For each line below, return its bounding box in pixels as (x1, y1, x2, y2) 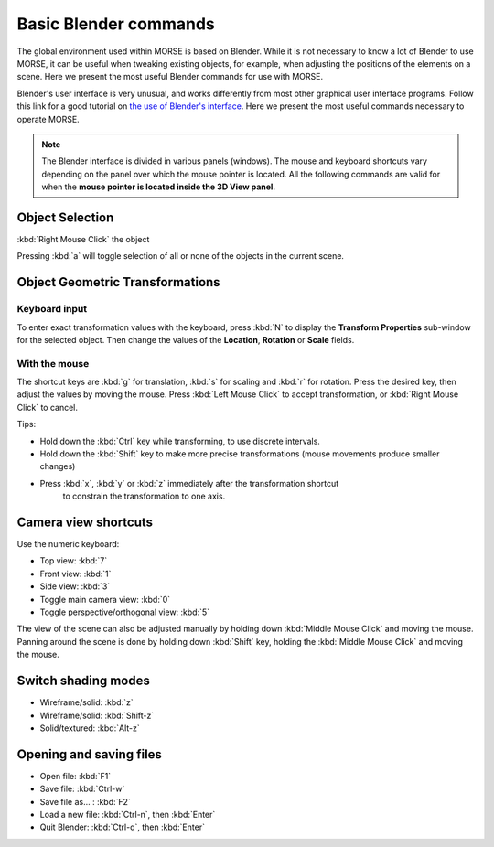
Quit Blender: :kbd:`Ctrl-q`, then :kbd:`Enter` (39, 821, 206, 832)
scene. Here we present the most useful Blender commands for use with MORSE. (16, 71, 324, 82)
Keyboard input (16, 303, 88, 316)
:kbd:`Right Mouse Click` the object (16, 233, 150, 244)
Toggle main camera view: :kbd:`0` (39, 594, 171, 605)
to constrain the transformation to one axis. (62, 490, 226, 502)
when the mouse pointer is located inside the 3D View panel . (41, 181, 276, 192)
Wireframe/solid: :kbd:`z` (39, 697, 134, 708)
